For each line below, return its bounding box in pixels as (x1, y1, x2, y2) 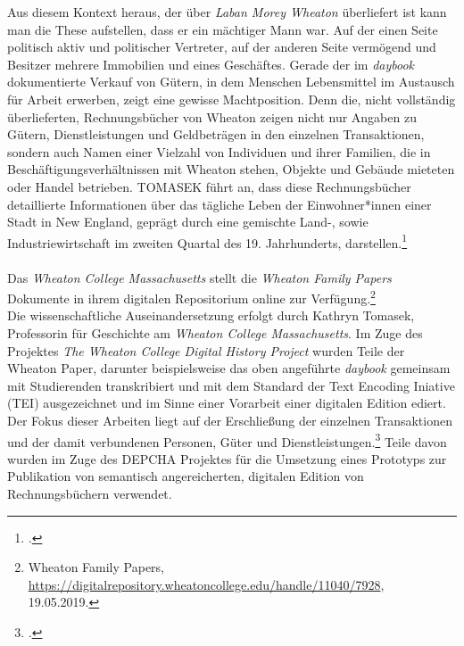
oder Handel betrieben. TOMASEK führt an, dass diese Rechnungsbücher (7, 177, 411, 195)
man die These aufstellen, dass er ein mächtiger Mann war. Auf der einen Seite (7, 20, 438, 38)
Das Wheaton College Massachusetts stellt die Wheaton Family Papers (7, 268, 392, 286)
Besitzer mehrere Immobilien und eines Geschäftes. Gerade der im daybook (7, 54, 415, 73)
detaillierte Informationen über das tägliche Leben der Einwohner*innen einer (7, 195, 432, 213)
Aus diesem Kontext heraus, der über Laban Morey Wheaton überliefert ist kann (7, 3, 447, 21)
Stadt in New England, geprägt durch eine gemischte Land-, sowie (7, 212, 369, 231)
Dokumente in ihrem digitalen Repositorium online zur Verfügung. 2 (7, 286, 376, 307)
